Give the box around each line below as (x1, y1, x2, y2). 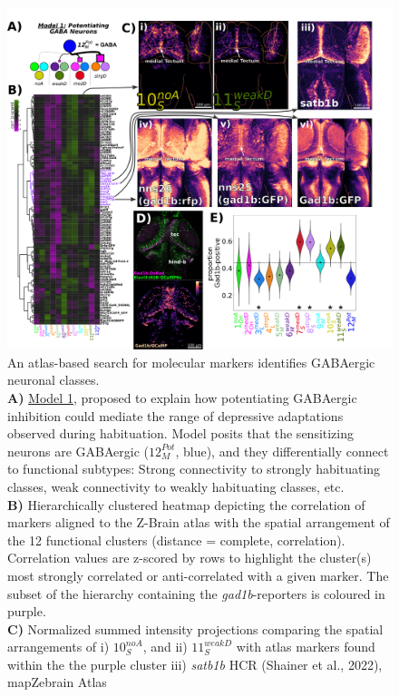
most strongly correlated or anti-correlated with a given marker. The (7, 565, 389, 584)
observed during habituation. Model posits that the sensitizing (7, 424, 355, 443)
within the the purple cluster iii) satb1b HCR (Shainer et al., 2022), (7, 654, 383, 673)
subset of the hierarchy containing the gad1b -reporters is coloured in (7, 584, 385, 603)
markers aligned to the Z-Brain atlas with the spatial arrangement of (7, 513, 390, 532)
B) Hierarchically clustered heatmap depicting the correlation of (7, 495, 365, 514)
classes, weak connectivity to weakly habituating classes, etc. (7, 476, 345, 496)
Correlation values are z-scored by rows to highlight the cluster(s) (7, 548, 372, 567)
